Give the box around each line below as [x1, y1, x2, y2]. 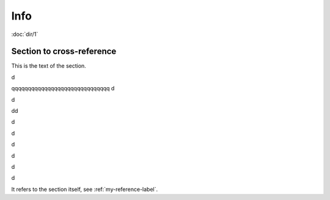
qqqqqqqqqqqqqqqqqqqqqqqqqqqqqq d [11, 85, 115, 92]
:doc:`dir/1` [11, 30, 38, 38]
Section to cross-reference [11, 46, 117, 57]
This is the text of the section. [11, 62, 87, 70]
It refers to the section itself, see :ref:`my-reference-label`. [11, 185, 158, 193]
